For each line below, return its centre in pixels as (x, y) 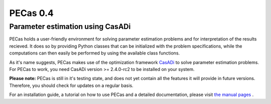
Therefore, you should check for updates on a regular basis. (71, 85)
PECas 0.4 (31, 13)
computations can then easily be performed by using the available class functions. (95, 53)
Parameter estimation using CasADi (70, 26)
